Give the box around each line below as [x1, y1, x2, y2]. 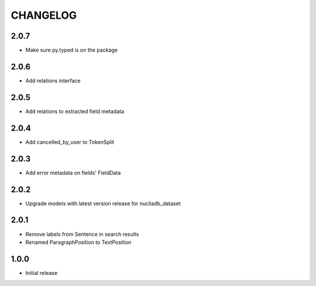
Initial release [25, 269, 58, 276]
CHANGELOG [11, 9, 77, 22]
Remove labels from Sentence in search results [25, 230, 139, 237]
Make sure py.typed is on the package [25, 47, 118, 54]
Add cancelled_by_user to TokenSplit [25, 138, 114, 146]
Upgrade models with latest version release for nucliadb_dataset [25, 199, 181, 207]
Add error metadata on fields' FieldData [25, 169, 121, 176]
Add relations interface [25, 77, 81, 84]
